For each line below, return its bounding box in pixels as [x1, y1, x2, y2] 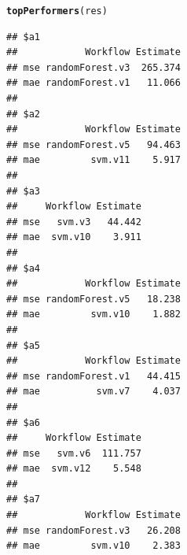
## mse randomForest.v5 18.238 [6, 293, 181, 305]
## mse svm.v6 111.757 [6, 447, 141, 459]
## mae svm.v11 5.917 [6, 154, 181, 166]
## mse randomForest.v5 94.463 [6, 139, 181, 150]
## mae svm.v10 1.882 [6, 309, 181, 320]
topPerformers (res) [6, 6, 108, 17]
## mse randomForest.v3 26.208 [6, 524, 181, 536]
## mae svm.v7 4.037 [6, 386, 181, 398]
